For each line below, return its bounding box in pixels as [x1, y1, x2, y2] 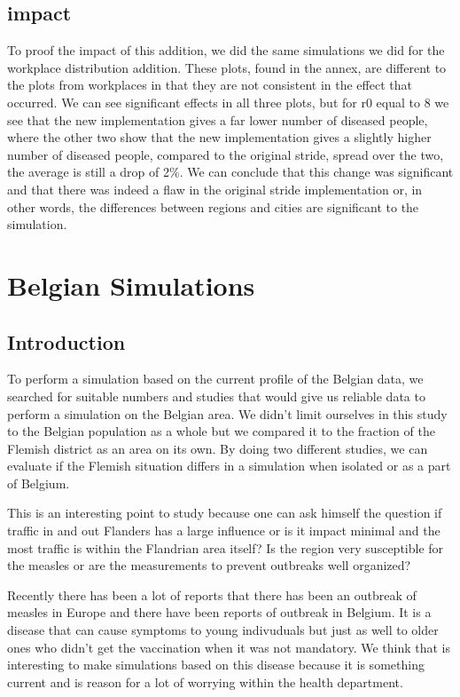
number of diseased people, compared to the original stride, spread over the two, [7, 145, 444, 163]
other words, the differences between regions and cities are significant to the [7, 197, 419, 216]
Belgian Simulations [7, 266, 255, 303]
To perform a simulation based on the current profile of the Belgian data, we [7, 369, 424, 388]
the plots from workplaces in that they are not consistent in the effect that [7, 75, 412, 94]
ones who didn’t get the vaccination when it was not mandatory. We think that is [7, 638, 451, 656]
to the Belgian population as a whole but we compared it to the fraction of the [7, 422, 435, 440]
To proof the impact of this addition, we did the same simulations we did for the [7, 41, 445, 59]
